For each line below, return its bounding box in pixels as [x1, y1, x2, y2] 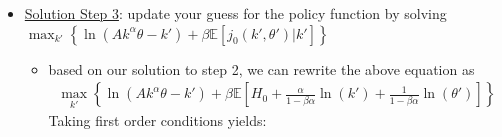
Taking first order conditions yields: [48, 110, 267, 131]
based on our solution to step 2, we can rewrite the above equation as [48, 58, 475, 79]
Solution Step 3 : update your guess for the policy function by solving [24, 3, 447, 23]
